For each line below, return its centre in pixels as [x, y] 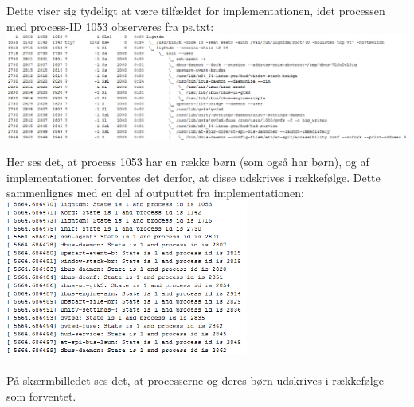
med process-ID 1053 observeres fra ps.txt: [110, 26]
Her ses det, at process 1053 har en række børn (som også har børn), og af [188, 162]
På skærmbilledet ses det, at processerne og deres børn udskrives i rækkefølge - [199, 380]
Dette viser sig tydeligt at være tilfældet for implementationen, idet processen [196, 10]
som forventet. [41, 396]
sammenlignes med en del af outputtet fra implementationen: [155, 193]
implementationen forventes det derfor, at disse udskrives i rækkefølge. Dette [193, 177]
